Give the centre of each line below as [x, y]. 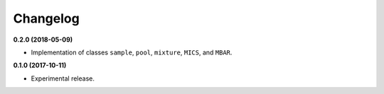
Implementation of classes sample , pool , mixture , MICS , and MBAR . [132, 52]
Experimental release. [63, 78]
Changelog [46, 18]
